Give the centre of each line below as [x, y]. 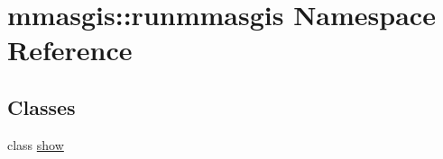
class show [36, 144]
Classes [42, 106]
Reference [70, 50]
